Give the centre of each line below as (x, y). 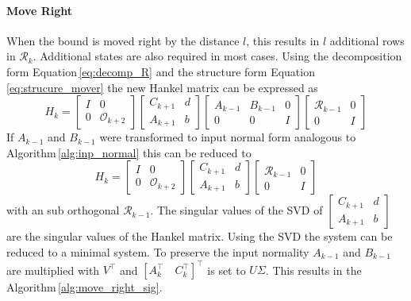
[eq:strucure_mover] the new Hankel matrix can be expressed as (162, 87)
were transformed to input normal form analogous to (228, 137)
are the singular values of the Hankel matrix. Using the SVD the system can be (200, 236)
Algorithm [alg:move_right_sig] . (85, 287)
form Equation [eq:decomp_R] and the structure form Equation (161, 71)
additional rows (367, 40)
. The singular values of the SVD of (236, 210)
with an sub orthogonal (63, 210)
